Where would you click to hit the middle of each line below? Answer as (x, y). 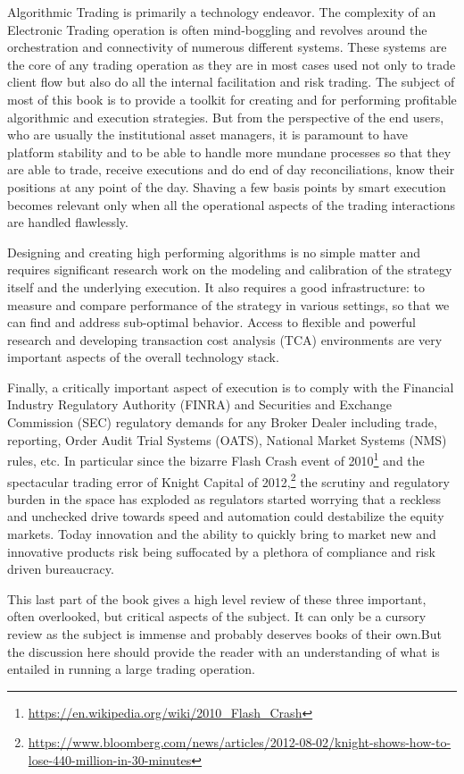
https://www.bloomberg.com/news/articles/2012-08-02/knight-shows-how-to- (240, 742)
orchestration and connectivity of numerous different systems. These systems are (227, 47)
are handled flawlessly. (68, 222)
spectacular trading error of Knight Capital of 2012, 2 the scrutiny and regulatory (228, 480)
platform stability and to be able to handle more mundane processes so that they (229, 151)
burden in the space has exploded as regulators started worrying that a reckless (224, 498)
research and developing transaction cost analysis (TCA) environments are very (225, 339)
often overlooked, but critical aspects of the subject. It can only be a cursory (217, 616)
